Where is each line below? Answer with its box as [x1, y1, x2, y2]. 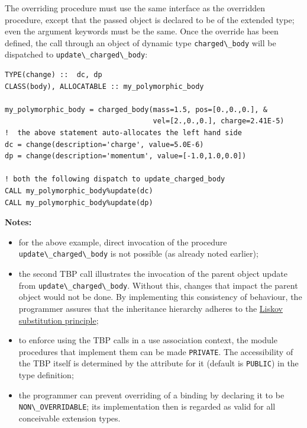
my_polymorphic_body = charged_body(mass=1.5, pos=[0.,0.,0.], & [5, 105, 267, 114]
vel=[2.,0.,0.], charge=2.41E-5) [153, 117, 285, 126]
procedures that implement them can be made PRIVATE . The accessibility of [18, 345, 293, 357]
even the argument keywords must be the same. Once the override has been [5, 25, 279, 37]
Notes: [5, 216, 32, 228]
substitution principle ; [18, 314, 99, 326]
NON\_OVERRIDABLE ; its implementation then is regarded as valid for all [18, 400, 276, 413]
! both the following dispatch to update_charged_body [5, 175, 225, 184]
